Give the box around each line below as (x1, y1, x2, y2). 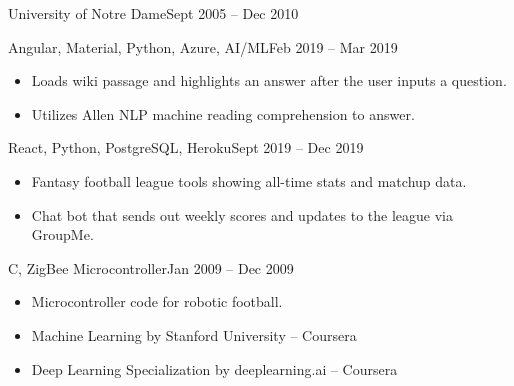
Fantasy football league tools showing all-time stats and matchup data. (31, 170, 467, 191)
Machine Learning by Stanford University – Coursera (31, 324, 357, 345)
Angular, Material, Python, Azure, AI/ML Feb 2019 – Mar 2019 (8, 36, 398, 57)
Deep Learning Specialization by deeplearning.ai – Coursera (31, 358, 398, 379)
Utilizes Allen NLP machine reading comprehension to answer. (31, 103, 415, 124)
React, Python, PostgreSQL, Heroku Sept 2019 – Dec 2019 (8, 137, 364, 158)
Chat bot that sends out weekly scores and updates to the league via (31, 204, 453, 225)
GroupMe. (31, 224, 94, 245)
